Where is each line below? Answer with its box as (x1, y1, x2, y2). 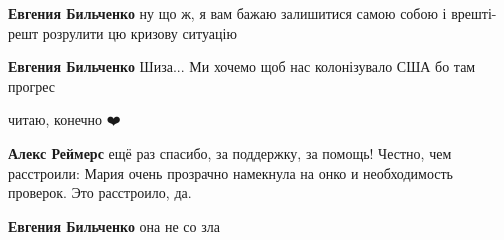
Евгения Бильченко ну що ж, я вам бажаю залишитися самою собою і (8, 3, 447, 23)
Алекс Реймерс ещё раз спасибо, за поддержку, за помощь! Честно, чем (8, 142, 452, 163)
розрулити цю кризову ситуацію (42, 22, 237, 43)
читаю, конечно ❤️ (8, 109, 121, 130)
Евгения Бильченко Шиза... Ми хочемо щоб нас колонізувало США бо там (8, 56, 476, 77)
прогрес (8, 75, 56, 96)
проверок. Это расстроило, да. (8, 182, 192, 203)
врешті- (451, 3, 497, 23)
